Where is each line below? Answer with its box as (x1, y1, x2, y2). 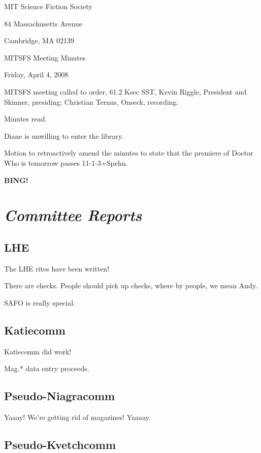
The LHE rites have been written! (4, 263, 110, 274)
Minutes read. (4, 113, 47, 124)
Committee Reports (4, 204, 142, 226)
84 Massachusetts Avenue (4, 18, 82, 28)
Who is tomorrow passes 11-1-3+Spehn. (4, 157, 128, 168)
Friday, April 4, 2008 (4, 69, 69, 80)
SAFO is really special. (4, 297, 75, 308)
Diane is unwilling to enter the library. (4, 130, 123, 141)
